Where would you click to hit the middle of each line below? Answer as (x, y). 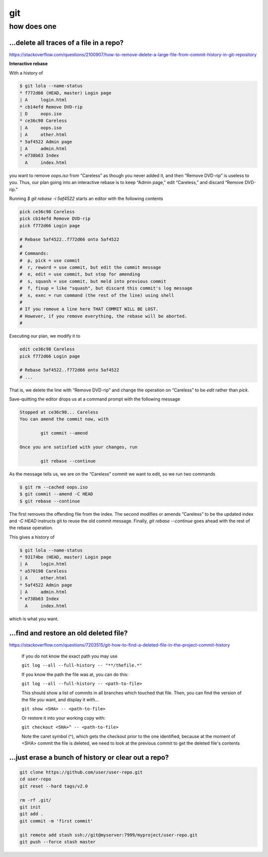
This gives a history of (32, 537)
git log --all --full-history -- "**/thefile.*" (82, 666)
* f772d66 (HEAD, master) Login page (66, 93)
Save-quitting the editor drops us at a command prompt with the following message (95, 399)
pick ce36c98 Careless (47, 212)
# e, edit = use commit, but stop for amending (80, 274)
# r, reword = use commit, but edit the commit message (90, 268)
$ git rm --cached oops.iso (54, 487)
